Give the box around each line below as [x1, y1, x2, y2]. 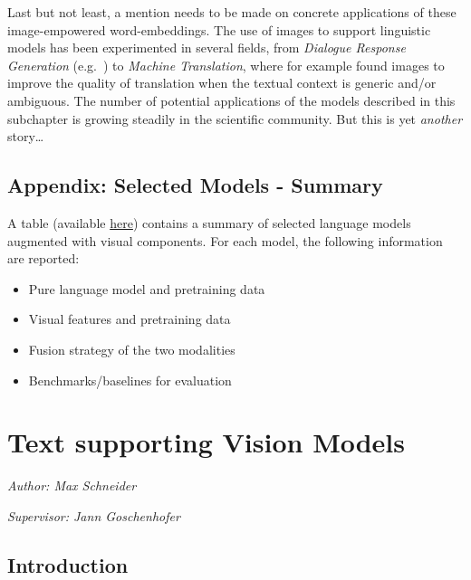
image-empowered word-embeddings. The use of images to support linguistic [7, 20, 431, 39]
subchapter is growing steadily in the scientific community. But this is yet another [7, 109, 463, 128]
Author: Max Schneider [7, 476, 137, 495]
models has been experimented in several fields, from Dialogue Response [7, 38, 406, 57]
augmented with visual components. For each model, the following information [7, 231, 443, 250]
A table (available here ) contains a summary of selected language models [7, 213, 411, 232]
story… [7, 127, 44, 146]
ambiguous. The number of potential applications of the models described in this [7, 90, 456, 109]
